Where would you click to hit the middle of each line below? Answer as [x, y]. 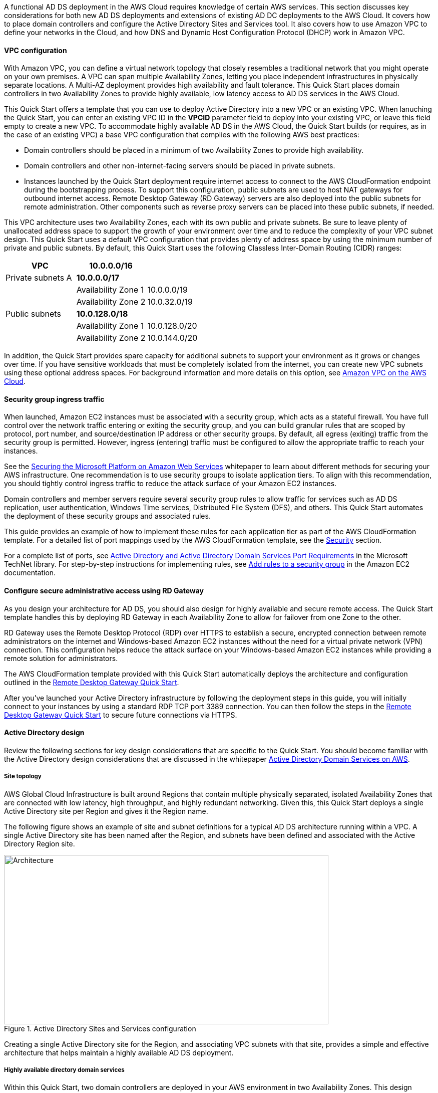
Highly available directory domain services [64, 1070]
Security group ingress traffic [54, 399]
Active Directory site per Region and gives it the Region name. [106, 811]
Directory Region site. [40, 843]
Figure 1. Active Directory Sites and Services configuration [100, 1028]
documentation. [30, 573]
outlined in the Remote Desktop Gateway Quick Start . [92, 682]
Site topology [23, 777]
